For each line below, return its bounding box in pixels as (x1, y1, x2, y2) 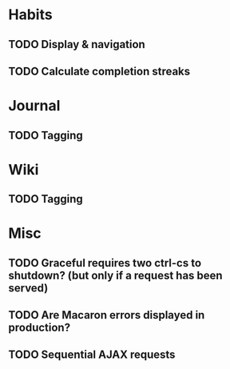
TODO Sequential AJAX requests (8, 348, 176, 362)
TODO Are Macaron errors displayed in (8, 308, 205, 322)
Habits (8, 6, 54, 24)
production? (8, 321, 70, 335)
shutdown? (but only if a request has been (8, 268, 223, 282)
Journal (8, 97, 61, 115)
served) (8, 281, 49, 295)
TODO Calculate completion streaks (8, 64, 191, 78)
